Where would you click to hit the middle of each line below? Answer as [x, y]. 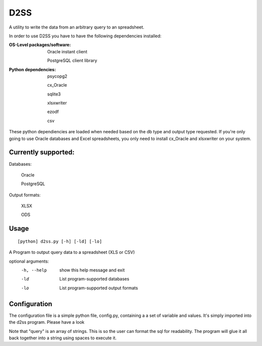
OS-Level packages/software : [40, 45]
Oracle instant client [67, 51]
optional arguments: [29, 261]
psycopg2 [57, 76]
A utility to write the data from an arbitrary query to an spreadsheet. [77, 27]
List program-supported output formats [99, 288]
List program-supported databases [94, 279]
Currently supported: [42, 152]
